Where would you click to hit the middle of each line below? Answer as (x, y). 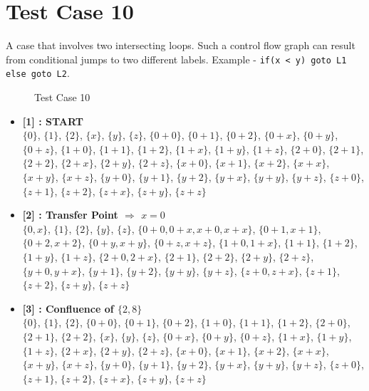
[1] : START (53, 121)
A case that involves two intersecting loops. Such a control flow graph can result (181, 45)
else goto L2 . (38, 73)
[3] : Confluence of (68, 308)
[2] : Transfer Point (70, 215)
